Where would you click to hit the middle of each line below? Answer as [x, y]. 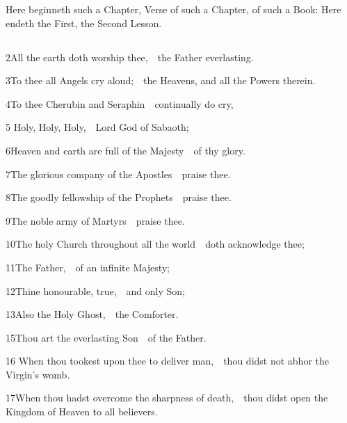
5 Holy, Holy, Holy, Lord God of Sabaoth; [97, 127]
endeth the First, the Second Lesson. [84, 23]
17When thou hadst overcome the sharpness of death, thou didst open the [167, 398]
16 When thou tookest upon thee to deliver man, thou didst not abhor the [167, 361]
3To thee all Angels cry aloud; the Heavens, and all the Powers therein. [161, 80]
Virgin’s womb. [38, 374]
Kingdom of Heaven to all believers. [82, 412]
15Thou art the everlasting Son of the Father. [106, 337]
